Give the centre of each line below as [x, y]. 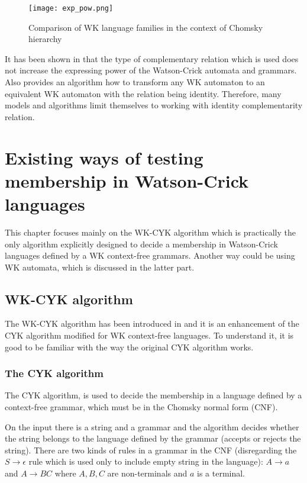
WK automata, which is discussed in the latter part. [100, 267]
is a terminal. [221, 473]
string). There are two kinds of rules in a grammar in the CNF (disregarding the [151, 450]
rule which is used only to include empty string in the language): [146, 461]
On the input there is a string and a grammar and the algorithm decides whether [152, 426]
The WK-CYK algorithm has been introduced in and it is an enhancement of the [152, 323]
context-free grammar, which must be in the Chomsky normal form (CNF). [141, 407]
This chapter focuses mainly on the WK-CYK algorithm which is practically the [150, 232]
